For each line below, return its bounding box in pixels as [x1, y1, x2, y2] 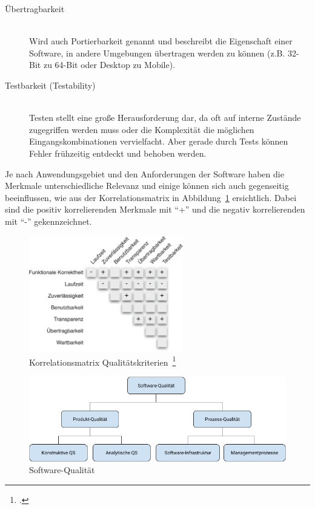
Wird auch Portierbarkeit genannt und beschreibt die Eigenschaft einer [29, 35, 293, 47]
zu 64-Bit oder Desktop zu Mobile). [43, 58, 176, 71]
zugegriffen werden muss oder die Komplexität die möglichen [29, 123, 254, 135]
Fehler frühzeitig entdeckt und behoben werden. [29, 146, 207, 159]
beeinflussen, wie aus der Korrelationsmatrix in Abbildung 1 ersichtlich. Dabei [5, 191, 297, 203]
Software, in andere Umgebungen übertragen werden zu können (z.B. [29, 46, 285, 59]
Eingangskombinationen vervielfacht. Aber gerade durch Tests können [29, 135, 288, 148]
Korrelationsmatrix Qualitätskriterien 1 [29, 354, 176, 368]
